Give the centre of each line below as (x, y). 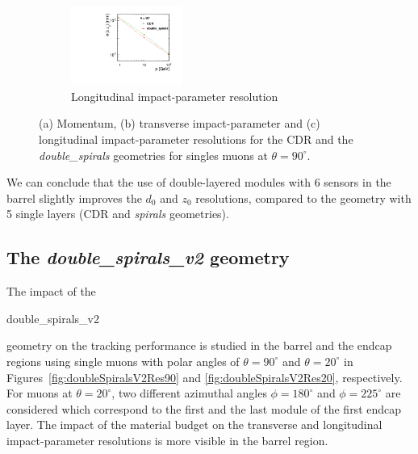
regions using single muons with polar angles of (123, 361)
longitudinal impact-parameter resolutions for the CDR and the (196, 139)
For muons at (40, 393)
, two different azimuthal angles (189, 393)
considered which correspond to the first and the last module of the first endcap (204, 408)
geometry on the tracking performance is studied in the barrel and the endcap (199, 345)
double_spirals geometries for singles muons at (153, 155)
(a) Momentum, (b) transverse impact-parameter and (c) (180, 123)
